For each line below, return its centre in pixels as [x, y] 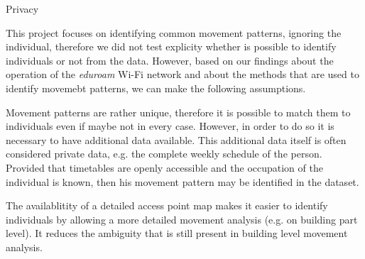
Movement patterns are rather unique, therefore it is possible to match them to [178, 112]
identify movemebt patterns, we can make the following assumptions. [156, 88]
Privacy [22, 9]
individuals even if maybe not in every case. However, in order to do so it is [170, 126]
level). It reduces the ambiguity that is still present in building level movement [177, 233]
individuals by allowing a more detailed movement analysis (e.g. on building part [182, 219]
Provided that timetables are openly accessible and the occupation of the [164, 167]
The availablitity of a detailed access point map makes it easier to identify [167, 205]
